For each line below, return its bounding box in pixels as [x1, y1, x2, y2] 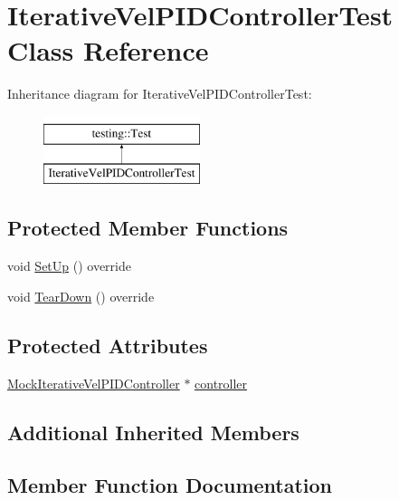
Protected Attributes [7, 331, 208, 359]
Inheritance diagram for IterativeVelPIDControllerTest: [7, 84, 312, 103]
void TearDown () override [7, 286, 155, 305]
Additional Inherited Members [7, 418, 299, 446]
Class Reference [7, 32, 209, 69]
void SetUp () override [7, 256, 131, 275]
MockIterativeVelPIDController [7, 373, 180, 392]
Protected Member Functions [7, 214, 289, 242]
